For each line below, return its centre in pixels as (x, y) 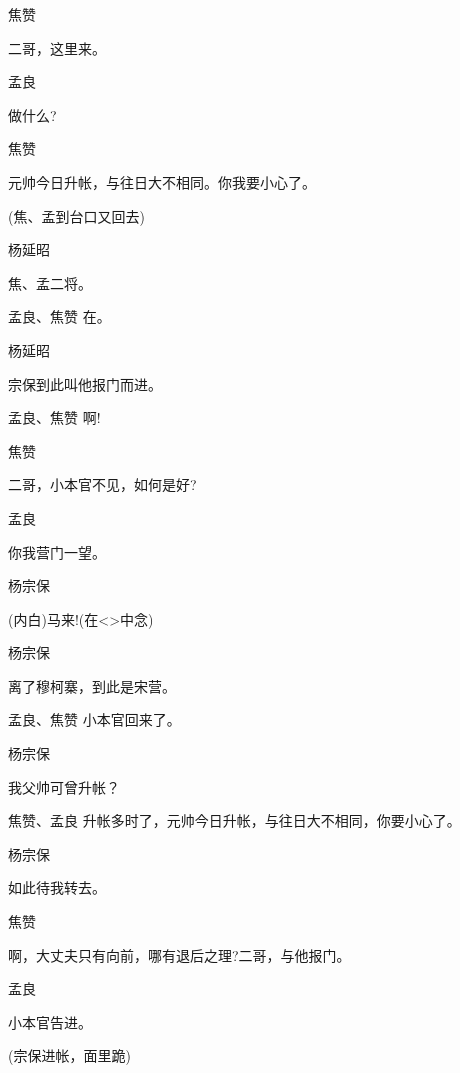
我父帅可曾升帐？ (64, 786)
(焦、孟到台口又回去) (76, 215)
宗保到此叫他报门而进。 (85, 383)
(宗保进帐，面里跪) (69, 1055)
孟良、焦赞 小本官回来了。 (94, 719)
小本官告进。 (50, 1021)
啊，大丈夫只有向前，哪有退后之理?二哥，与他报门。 (179, 954)
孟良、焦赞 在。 (59, 316)
